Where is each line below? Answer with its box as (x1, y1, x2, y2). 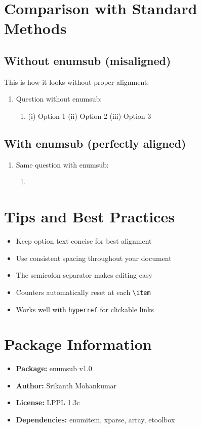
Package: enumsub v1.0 (16, 363, 92, 374)
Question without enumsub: (16, 93, 102, 104)
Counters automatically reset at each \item (16, 286, 151, 297)
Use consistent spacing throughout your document (16, 252, 172, 263)
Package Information (4, 334, 152, 354)
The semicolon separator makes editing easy (16, 270, 152, 280)
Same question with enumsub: (16, 159, 109, 170)
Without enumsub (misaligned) (4, 52, 171, 68)
